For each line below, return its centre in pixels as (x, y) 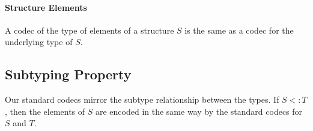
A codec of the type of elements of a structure (90, 30)
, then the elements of (45, 111)
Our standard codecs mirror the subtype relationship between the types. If (142, 99)
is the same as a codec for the (239, 30)
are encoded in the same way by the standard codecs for (199, 111)
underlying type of (39, 42)
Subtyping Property (68, 74)
